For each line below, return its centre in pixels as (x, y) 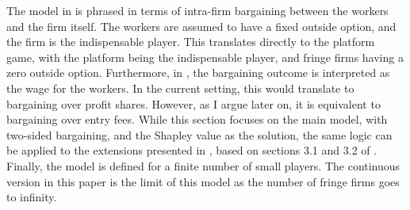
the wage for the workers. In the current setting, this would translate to (180, 88)
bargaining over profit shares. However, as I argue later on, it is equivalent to (194, 103)
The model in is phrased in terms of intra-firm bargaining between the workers (197, 10)
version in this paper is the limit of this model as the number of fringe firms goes (203, 181)
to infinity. (32, 197)
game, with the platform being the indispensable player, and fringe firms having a (205, 57)
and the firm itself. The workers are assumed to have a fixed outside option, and (201, 26)
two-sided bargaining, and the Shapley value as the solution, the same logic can (199, 134)
